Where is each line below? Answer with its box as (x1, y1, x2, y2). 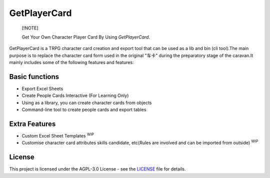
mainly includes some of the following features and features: (9, 59, 134, 65)
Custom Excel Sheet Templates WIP (21, 132, 94, 139)
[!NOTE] (21, 25, 38, 31)
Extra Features (9, 120, 56, 128)
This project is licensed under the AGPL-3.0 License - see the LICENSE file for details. (9, 166, 186, 172)
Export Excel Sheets (21, 85, 63, 92)
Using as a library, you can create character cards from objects (21, 99, 152, 105)
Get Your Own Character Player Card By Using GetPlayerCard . (21, 34, 150, 40)
